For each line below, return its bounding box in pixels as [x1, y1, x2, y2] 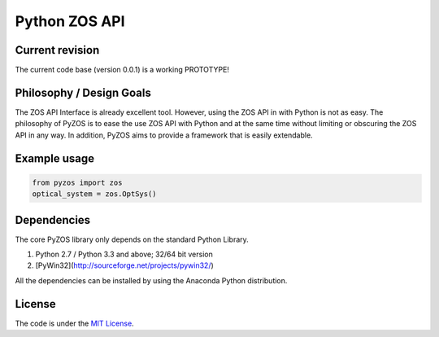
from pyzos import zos [32, 177, 123, 187]
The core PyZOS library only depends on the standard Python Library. [15, 234, 250, 244]
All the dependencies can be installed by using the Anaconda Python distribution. [15, 275, 288, 285]
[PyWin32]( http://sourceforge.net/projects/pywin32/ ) [35, 260, 215, 270]
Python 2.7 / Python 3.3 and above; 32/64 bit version [35, 249, 213, 260]
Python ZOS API [15, 12, 125, 30]
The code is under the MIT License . [15, 318, 134, 328]
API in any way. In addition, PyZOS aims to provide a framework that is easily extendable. [15, 130, 313, 140]
